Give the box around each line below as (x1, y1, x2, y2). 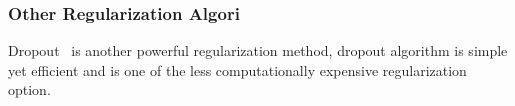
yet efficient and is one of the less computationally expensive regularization (8, 59, 467, 80)
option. (8, 79, 51, 100)
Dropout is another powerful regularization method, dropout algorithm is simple (8, 40, 508, 61)
